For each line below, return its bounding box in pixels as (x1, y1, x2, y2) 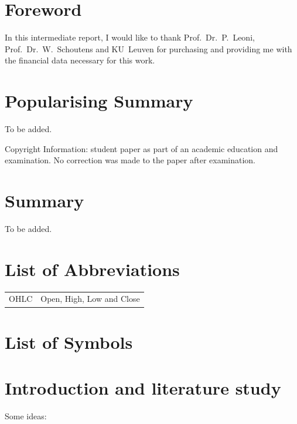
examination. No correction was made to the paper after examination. (5, 154, 256, 166)
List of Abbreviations (5, 257, 180, 281)
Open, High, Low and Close (40, 292, 140, 305)
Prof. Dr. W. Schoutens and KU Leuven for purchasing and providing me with (5, 42, 292, 55)
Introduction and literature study (5, 376, 281, 400)
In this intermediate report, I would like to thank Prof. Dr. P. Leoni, (5, 31, 255, 43)
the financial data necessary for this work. (5, 54, 155, 66)
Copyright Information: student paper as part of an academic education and (5, 142, 278, 154)
